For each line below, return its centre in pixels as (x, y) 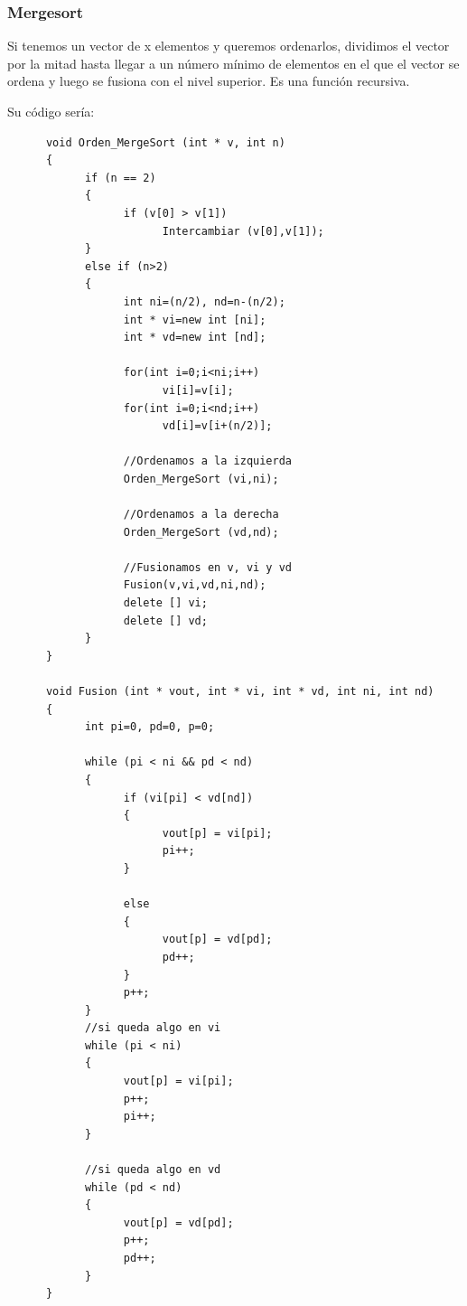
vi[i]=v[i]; (198, 390)
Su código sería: (51, 111)
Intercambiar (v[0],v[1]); (243, 231)
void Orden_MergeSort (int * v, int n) (165, 142)
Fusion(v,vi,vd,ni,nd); (195, 585)
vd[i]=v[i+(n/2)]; (217, 426)
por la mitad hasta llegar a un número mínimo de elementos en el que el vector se (233, 63)
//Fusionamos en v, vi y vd (207, 567)
